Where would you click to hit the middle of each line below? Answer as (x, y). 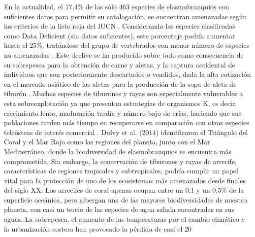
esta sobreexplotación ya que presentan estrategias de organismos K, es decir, (121, 103)
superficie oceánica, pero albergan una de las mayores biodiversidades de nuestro (126, 199)
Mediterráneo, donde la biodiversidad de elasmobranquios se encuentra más (118, 151)
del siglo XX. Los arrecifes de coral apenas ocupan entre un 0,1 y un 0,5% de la (124, 190)
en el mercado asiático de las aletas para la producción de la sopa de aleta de (120, 84)
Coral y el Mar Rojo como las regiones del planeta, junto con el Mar (107, 142)
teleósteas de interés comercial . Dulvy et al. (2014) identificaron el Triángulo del (126, 132)
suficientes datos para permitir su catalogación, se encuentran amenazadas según (126, 16)
